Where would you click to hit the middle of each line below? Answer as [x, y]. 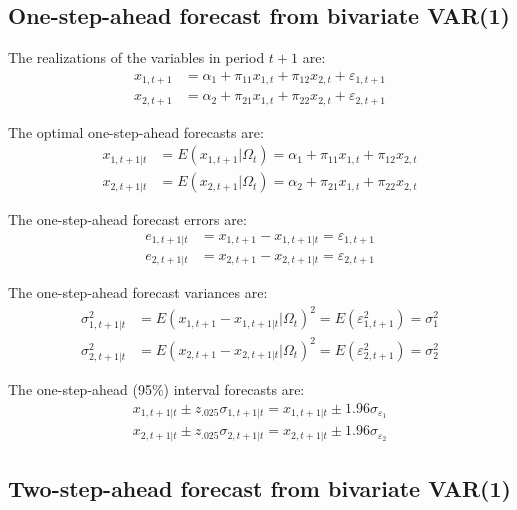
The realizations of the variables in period [136, 57]
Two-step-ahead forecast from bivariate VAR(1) [259, 487]
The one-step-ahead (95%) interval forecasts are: [156, 388]
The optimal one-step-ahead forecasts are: [136, 131]
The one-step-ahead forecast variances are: [138, 291]
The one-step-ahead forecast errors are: [127, 219]
